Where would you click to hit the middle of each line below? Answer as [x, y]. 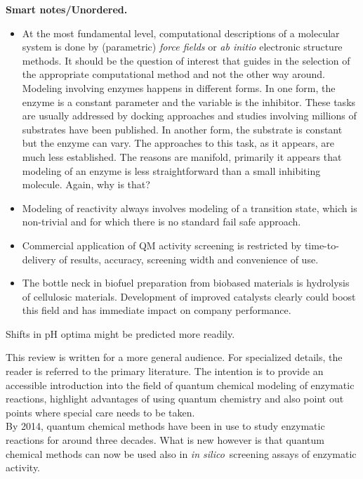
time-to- [322, 245]
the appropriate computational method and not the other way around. [173, 74]
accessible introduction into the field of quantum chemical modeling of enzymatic [180, 385]
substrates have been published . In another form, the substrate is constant [182, 129]
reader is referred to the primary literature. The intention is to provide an [165, 371]
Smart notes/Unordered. [67, 9]
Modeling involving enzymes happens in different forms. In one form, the [179, 87]
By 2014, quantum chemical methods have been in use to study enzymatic [165, 426]
